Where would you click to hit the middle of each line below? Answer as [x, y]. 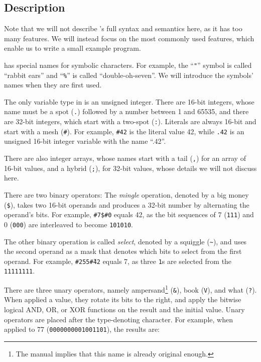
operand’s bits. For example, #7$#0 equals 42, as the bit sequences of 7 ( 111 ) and [129, 214]
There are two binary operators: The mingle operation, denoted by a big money [126, 194]
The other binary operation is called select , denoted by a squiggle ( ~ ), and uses [125, 241]
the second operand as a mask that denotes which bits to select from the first [123, 251]
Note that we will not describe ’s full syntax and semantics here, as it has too [123, 28]
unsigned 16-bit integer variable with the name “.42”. [85, 141]
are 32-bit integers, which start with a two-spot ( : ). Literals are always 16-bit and [130, 121]
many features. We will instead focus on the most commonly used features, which [129, 38]
